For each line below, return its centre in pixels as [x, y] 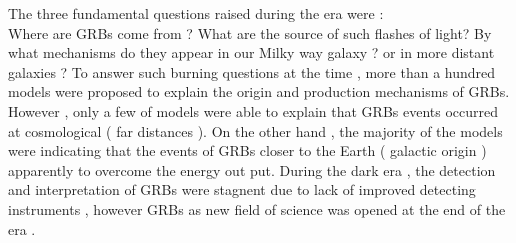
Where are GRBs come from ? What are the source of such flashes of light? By [250, 32]
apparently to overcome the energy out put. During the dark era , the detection [252, 169]
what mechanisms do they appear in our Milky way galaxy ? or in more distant [251, 52]
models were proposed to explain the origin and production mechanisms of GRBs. [259, 91]
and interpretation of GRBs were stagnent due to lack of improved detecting [242, 189]
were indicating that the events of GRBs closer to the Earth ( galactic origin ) [247, 150]
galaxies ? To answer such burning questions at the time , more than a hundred [252, 71]
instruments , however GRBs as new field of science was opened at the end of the [257, 208]
